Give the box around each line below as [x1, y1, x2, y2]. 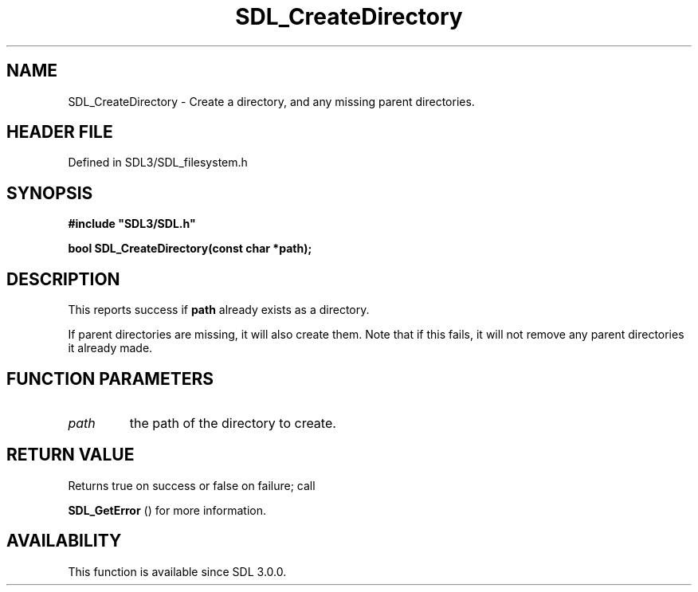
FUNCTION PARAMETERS [6, 368, 214, 389]
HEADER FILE [6, 122, 113, 143]
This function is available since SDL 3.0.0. [68, 564, 287, 578]
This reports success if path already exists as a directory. [68, 303, 370, 317]
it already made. [68, 341, 153, 355]
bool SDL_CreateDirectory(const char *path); [68, 241, 312, 256]
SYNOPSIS [6, 182, 93, 203]
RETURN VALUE [6, 445, 135, 465]
